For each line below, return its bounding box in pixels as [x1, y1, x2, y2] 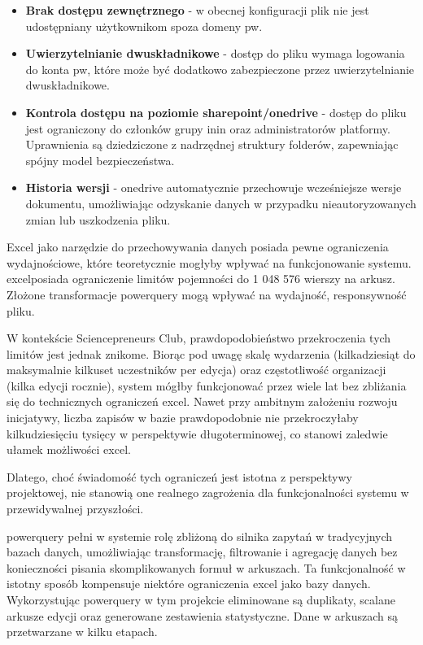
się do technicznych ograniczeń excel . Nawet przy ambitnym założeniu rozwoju [7, 393, 398, 410]
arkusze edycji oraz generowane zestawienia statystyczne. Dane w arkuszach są [7, 607, 398, 624]
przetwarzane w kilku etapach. [7, 623, 158, 640]
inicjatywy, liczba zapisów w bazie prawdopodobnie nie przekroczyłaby [7, 409, 359, 426]
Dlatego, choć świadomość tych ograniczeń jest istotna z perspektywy [7, 468, 352, 485]
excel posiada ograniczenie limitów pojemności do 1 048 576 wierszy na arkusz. [7, 270, 395, 287]
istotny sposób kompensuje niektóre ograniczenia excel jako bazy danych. [7, 575, 371, 592]
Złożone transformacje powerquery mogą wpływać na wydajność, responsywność [7, 285, 407, 303]
